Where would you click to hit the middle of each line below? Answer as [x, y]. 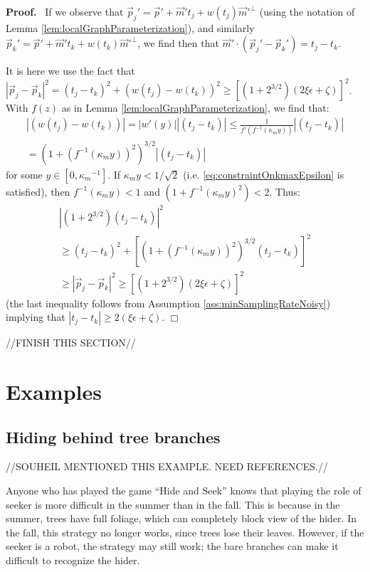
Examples [54, 391]
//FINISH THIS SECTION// [71, 343]
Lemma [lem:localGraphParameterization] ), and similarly [130, 27]
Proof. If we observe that [65, 11]
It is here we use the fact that [70, 71]
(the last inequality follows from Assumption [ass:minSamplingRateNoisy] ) [168, 303]
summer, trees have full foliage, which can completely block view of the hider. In [181, 518]
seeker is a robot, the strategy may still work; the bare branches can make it [172, 546]
